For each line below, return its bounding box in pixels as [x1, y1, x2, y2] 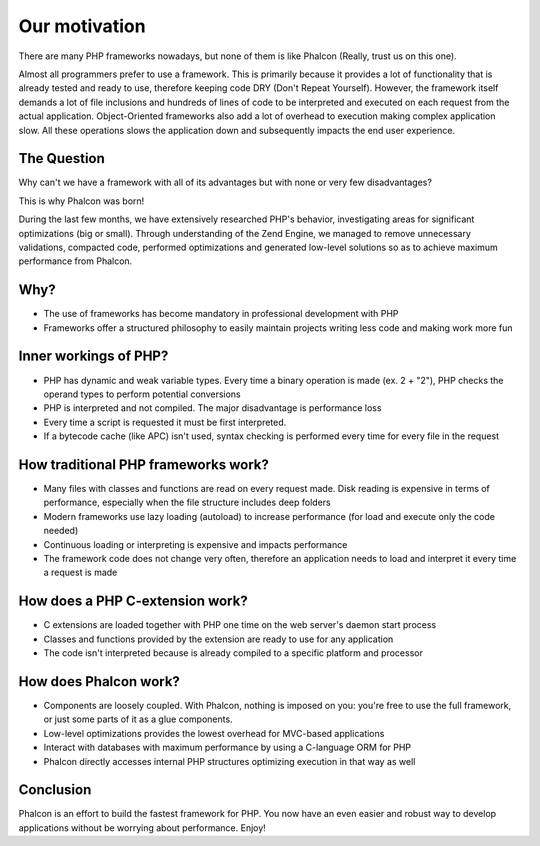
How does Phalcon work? [18, 673, 180, 690]
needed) [43, 525, 79, 537]
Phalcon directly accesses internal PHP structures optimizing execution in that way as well [43, 755, 416, 767]
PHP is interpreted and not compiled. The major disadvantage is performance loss [43, 402, 382, 414]
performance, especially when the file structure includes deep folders [43, 496, 331, 509]
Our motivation [18, 15, 146, 37]
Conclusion [18, 781, 92, 799]
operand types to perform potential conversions [43, 388, 242, 400]
